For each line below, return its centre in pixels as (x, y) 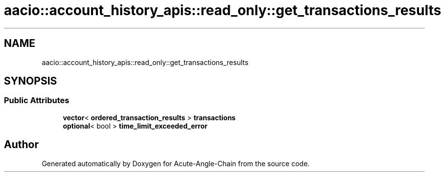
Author (21, 145)
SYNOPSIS (31, 81)
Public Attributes (37, 100)
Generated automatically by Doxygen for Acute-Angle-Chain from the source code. (176, 163)
